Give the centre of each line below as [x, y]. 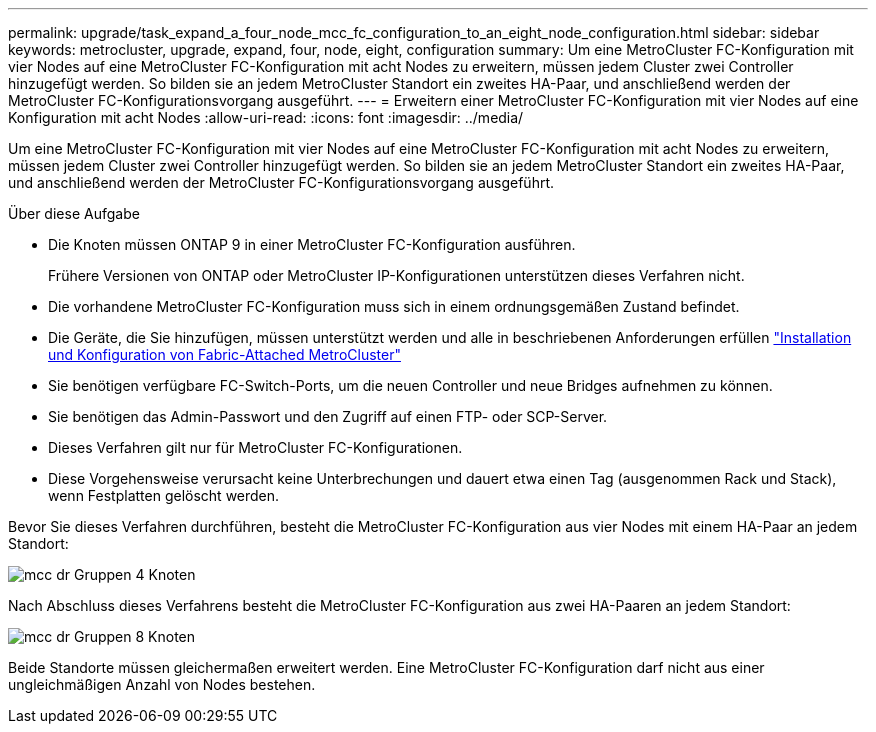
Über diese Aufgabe [74, 213]
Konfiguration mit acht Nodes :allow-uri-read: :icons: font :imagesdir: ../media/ [266, 117]
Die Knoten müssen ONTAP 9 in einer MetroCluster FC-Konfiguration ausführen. [312, 244]
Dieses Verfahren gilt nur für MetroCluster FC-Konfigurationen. [255, 447]
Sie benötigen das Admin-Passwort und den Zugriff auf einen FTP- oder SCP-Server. [328, 416]
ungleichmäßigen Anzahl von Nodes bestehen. [162, 684]
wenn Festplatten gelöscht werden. [164, 495]
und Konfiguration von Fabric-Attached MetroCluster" [224, 354]
